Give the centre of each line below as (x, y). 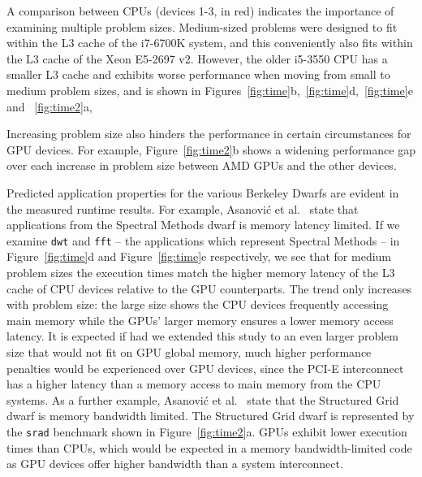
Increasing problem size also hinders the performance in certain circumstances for (209, 134)
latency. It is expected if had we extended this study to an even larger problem (202, 336)
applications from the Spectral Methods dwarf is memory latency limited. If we (203, 225)
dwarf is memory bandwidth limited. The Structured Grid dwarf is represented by (211, 416)
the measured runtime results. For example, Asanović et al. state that (183, 208)
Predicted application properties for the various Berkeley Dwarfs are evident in (203, 192)
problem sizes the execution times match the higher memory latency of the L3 (201, 272)
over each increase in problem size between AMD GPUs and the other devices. (202, 165)
